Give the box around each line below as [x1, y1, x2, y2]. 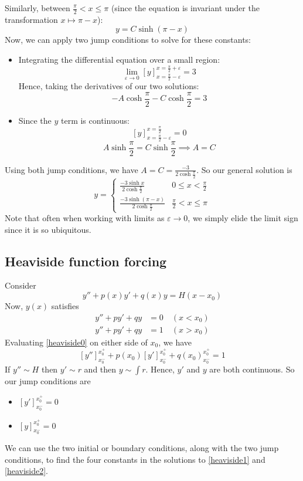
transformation [5, 13, 58, 25]
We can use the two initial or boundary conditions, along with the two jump [5, 442, 279, 454]
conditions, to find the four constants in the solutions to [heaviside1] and [5, 453, 265, 465]
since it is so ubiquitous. [5, 223, 91, 235]
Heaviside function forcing [5, 252, 167, 270]
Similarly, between [5, 2, 70, 13]
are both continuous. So [209, 363, 295, 375]
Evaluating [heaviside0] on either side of [5, 336, 148, 348]
